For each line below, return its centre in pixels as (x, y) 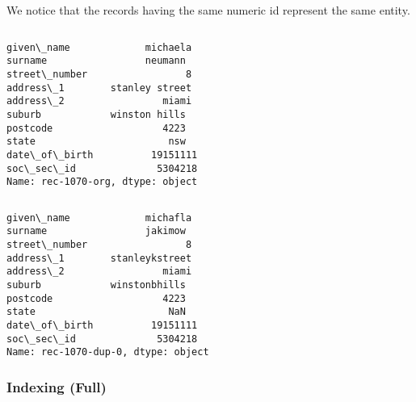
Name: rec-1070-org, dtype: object (102, 182)
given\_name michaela (99, 47)
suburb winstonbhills (96, 285)
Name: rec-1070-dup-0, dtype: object (108, 352)
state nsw (96, 142)
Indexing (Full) (57, 386)
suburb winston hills (96, 114)
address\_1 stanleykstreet (99, 258)
